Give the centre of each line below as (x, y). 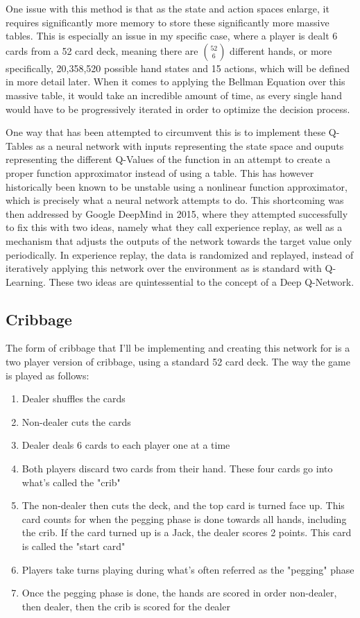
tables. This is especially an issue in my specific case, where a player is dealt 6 (172, 36)
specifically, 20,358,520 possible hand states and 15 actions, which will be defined (178, 68)
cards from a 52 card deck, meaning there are (102, 50)
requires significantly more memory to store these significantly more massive (168, 22)
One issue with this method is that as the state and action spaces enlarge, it (168, 8)
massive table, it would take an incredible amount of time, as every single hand (174, 95)
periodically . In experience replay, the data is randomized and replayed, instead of (180, 254)
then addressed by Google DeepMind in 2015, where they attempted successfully (177, 213)
